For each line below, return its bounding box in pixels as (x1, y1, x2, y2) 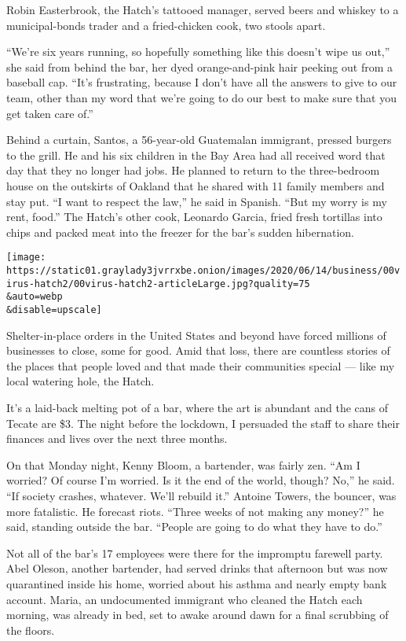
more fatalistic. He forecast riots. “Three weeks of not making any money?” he (6, 503, 384, 519)
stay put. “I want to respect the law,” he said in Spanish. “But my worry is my (6, 193, 387, 209)
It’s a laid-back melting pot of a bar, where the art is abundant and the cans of (6, 399, 389, 415)
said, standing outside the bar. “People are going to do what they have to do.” (6, 518, 382, 535)
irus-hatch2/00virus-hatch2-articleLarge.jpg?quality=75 (6, 278, 310, 289)
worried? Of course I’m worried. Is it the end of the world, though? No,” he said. (6, 472, 395, 488)
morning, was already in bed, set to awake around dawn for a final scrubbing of (6, 606, 389, 623)
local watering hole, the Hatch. (6, 373, 155, 389)
